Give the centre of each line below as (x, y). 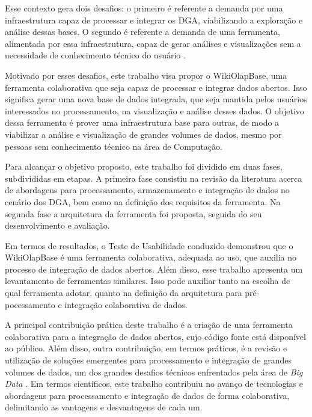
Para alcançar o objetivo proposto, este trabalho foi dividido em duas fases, (144, 166)
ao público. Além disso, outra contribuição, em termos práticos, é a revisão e (146, 348)
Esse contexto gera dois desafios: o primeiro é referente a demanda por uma (144, 8)
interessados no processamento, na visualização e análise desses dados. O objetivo (154, 110)
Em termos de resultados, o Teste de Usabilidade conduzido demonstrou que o (149, 245)
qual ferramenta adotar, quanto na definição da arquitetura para (124, 293)
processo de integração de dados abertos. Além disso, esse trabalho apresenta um (154, 269)
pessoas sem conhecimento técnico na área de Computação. (114, 146)
